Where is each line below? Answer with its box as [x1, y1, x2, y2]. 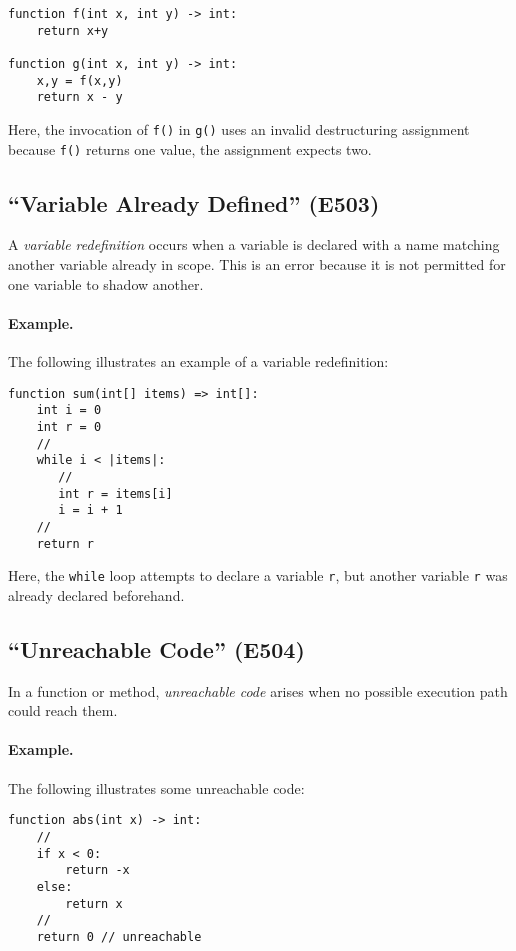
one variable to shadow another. [8, 273, 204, 294]
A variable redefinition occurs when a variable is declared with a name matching [8, 234, 500, 255]
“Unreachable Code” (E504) [8, 633, 305, 664]
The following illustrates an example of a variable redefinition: [8, 351, 389, 372]
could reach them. [8, 700, 118, 721]
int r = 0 [36, 419, 102, 434]
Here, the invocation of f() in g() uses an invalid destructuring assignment [8, 118, 470, 139]
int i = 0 [36, 403, 102, 418]
